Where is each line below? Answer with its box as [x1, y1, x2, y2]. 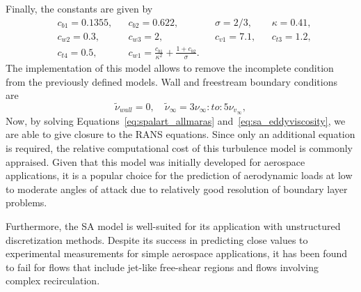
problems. [6, 195, 47, 210]
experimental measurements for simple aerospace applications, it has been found [6, 246, 347, 261]
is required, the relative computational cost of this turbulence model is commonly [6, 141, 353, 155]
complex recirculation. [6, 273, 100, 288]
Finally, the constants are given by [6, 1, 153, 15]
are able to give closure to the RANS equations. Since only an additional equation [6, 127, 355, 141]
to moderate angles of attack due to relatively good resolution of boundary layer [6, 181, 348, 196]
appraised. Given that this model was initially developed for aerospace [6, 154, 305, 169]
